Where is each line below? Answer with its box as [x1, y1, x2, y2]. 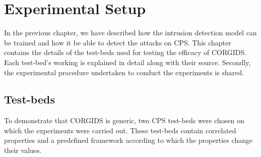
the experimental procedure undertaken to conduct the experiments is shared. [4, 67, 244, 77]
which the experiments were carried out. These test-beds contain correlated [4, 125, 236, 135]
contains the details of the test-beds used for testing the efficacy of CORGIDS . [4, 47, 247, 58]
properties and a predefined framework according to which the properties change [4, 135, 253, 145]
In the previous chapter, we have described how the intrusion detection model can [4, 27, 257, 38]
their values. [4, 145, 42, 155]
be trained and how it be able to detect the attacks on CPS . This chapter [4, 37, 231, 47]
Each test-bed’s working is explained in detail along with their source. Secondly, [4, 57, 251, 67]
